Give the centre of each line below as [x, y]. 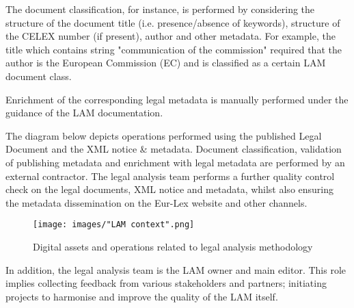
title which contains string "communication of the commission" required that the [174, 49]
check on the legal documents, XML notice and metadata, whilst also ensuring [170, 189]
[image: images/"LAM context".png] [114, 225]
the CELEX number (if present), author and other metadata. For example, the [171, 36]
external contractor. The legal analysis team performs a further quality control [170, 176]
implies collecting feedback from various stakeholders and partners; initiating [166, 283]
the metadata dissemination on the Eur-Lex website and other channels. [156, 202]
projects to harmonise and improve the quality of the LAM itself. [142, 296]
